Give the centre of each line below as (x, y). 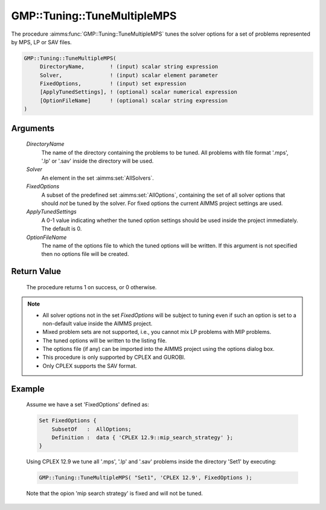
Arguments (33, 128)
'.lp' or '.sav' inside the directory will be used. (97, 161)
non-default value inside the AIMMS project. (97, 323)
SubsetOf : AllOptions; (92, 429)
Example (28, 389)
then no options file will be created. (85, 254)
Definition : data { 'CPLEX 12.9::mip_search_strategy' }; (142, 438)
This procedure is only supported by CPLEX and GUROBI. (114, 358)
